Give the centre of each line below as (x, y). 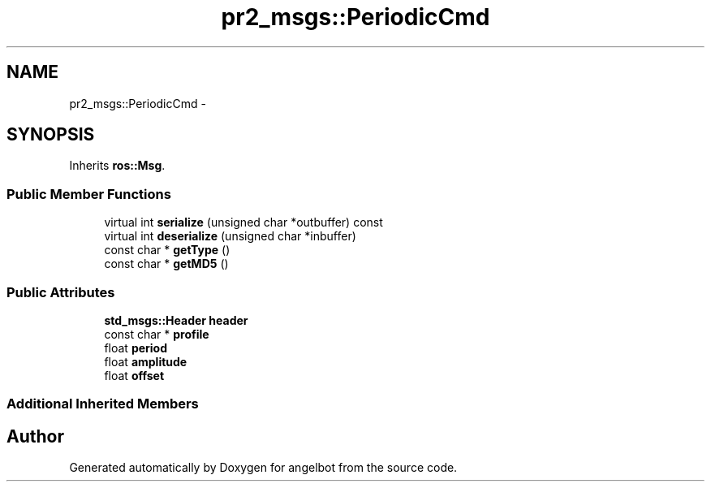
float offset (134, 375)
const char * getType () (167, 250)
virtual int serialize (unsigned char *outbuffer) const (243, 222)
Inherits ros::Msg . (117, 166)
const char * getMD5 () (166, 264)
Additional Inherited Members (103, 404)
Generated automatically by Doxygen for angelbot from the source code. (263, 468)
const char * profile (157, 334)
